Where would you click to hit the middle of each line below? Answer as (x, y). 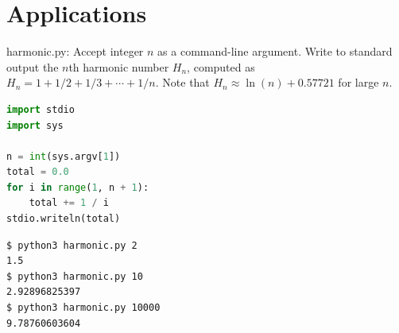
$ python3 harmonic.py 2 (72, 245)
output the (33, 66)
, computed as (221, 66)
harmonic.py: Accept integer (75, 51)
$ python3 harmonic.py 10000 (83, 308)
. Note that (182, 82)
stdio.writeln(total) (64, 219)
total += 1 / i (69, 203)
